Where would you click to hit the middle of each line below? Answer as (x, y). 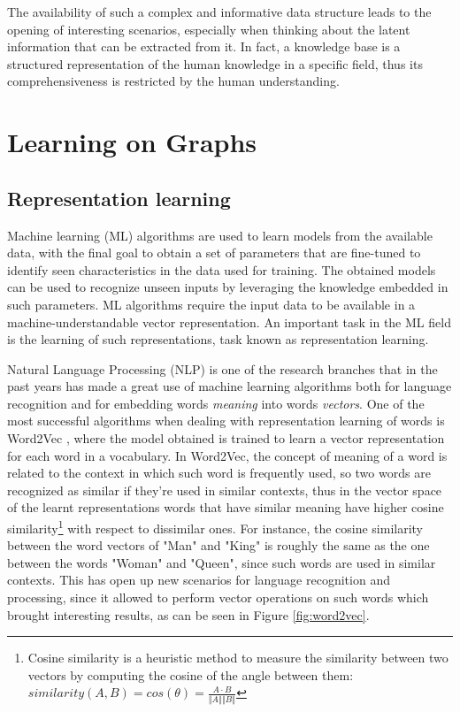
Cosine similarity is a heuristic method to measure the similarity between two (238, 658)
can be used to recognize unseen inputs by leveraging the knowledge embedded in (228, 287)
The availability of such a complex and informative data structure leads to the (219, 11)
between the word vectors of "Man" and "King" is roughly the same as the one (218, 545)
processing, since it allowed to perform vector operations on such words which (218, 597)
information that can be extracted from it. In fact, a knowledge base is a (204, 46)
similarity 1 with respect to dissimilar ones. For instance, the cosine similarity (215, 527)
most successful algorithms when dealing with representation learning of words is (226, 421)
